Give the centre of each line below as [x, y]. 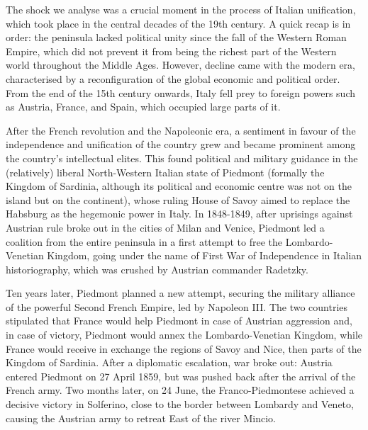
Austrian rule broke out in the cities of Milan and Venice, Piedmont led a [165, 227]
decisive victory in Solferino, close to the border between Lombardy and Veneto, [180, 404]
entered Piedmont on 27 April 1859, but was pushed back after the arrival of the [181, 376]
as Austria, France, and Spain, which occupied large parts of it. [143, 107]
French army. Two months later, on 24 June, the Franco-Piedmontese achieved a [180, 390]
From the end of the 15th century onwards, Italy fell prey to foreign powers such [180, 92]
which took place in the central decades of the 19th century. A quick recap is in [178, 23]
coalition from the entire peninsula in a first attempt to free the [144, 241]
